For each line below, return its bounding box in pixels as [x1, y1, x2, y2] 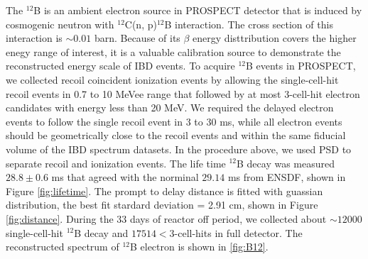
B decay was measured [237, 155, 335, 170]
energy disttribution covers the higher [193, 31, 357, 45]
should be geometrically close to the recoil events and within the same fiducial [6, 128, 346, 143]
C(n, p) [124, 16, 157, 31]
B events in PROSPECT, [245, 58, 356, 73]
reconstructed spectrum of [6, 239, 119, 254]
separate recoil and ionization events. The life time [6, 155, 226, 170]
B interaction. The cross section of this [164, 16, 333, 31]
